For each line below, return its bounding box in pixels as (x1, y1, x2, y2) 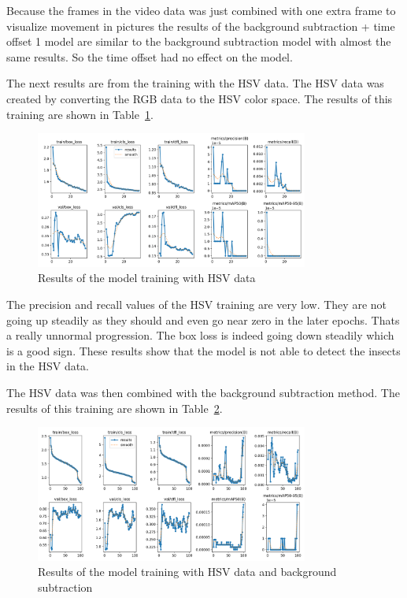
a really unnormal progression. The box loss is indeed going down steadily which (6, 327, 394, 344)
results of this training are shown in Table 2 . (6, 399, 223, 416)
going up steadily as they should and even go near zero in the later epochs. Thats (6, 311, 400, 328)
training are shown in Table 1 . (6, 106, 154, 122)
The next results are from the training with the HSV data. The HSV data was (6, 75, 384, 91)
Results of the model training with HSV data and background (38, 563, 337, 580)
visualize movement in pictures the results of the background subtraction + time (6, 17, 395, 34)
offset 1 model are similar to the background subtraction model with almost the (6, 33, 391, 50)
